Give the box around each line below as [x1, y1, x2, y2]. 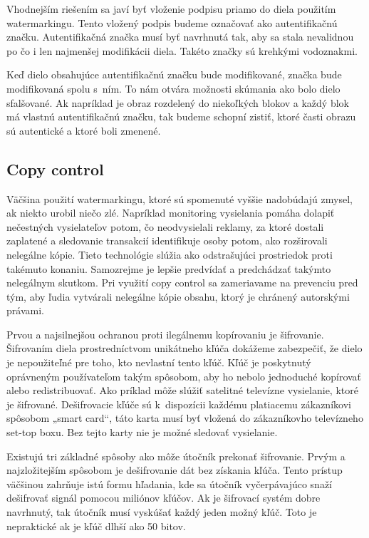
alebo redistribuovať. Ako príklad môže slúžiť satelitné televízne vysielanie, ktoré [6, 383, 358, 398]
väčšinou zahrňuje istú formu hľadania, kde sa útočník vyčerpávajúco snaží [6, 476, 333, 491]
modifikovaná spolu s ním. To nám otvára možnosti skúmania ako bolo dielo [6, 81, 341, 95]
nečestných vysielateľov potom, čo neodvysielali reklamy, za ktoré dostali [6, 219, 324, 234]
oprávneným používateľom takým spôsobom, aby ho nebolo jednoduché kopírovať [6, 368, 362, 383]
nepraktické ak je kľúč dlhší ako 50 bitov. [6, 518, 186, 533]
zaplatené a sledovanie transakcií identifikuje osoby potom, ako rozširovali [6, 233, 328, 248]
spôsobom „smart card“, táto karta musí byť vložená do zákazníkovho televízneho [6, 410, 363, 425]
